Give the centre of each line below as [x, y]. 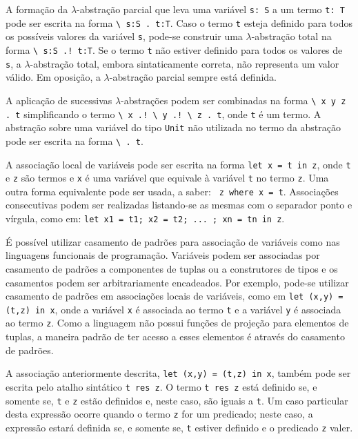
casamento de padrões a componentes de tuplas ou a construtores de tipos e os [172, 268]
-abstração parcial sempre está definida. [193, 77]
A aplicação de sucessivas [59, 100]
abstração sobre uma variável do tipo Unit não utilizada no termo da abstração [173, 127]
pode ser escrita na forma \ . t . [74, 140]
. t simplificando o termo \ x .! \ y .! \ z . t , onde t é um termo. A [163, 114]
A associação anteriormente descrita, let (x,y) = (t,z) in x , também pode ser [178, 373]
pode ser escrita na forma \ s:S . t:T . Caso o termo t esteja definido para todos [179, 22]
